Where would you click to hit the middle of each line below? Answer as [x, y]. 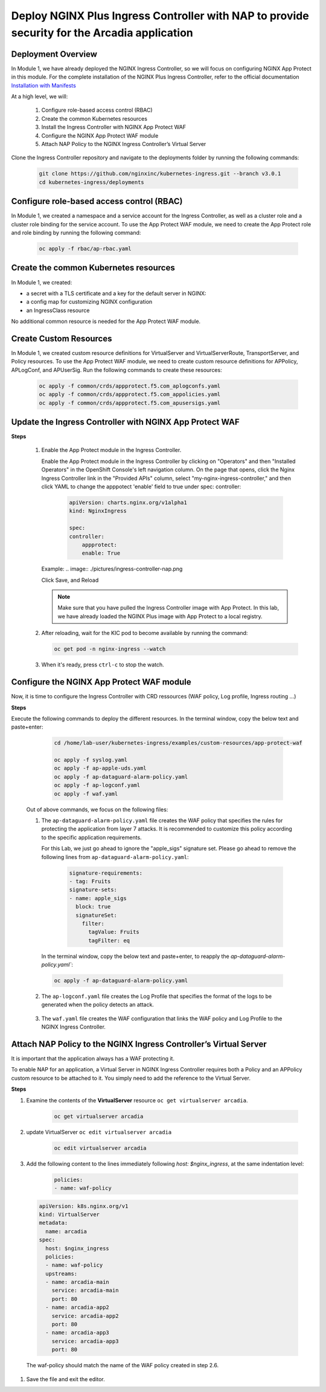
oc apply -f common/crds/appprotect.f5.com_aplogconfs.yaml [130, 386]
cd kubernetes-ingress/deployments [91, 182]
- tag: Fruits [90, 881]
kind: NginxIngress [98, 511]
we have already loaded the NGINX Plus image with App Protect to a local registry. [160, 616]
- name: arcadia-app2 [78, 1307]
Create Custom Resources [62, 338]
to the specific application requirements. [91, 837]
